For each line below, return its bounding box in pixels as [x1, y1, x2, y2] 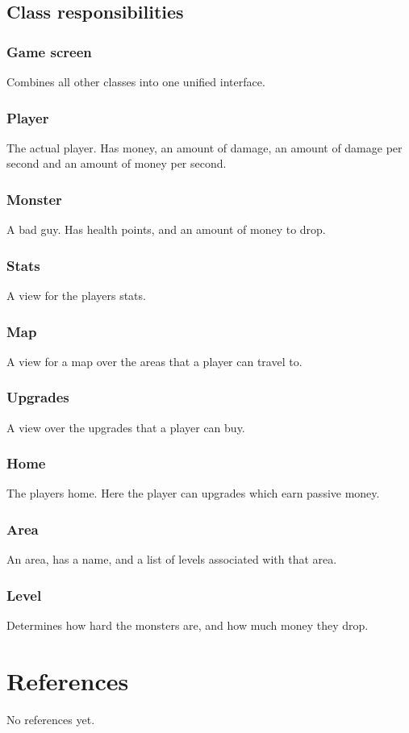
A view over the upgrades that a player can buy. [6, 419, 245, 435]
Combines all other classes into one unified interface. [6, 73, 265, 90]
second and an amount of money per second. [6, 155, 227, 172]
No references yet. [6, 710, 95, 727]
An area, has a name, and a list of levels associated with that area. [6, 551, 337, 568]
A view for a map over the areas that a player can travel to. [6, 352, 303, 369]
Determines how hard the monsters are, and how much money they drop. [6, 617, 369, 634]
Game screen [6, 41, 92, 61]
